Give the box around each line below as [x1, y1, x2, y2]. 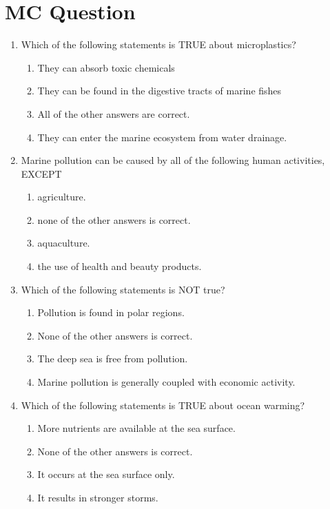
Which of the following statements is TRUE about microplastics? [21, 37, 296, 52]
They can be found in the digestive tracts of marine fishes [37, 83, 282, 98]
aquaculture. [37, 236, 90, 250]
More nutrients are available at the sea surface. [37, 421, 236, 435]
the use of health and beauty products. [37, 259, 202, 273]
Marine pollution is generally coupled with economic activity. [37, 375, 296, 389]
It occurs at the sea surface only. [37, 467, 175, 481]
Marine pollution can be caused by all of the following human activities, [21, 153, 325, 167]
